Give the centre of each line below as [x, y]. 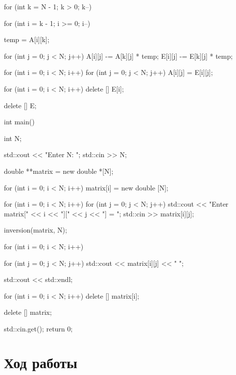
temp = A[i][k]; [27, 39]
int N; [13, 138]
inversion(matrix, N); [35, 230]
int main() [19, 122]
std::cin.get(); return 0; [38, 328]
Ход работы [41, 362]
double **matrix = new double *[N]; [59, 171]
